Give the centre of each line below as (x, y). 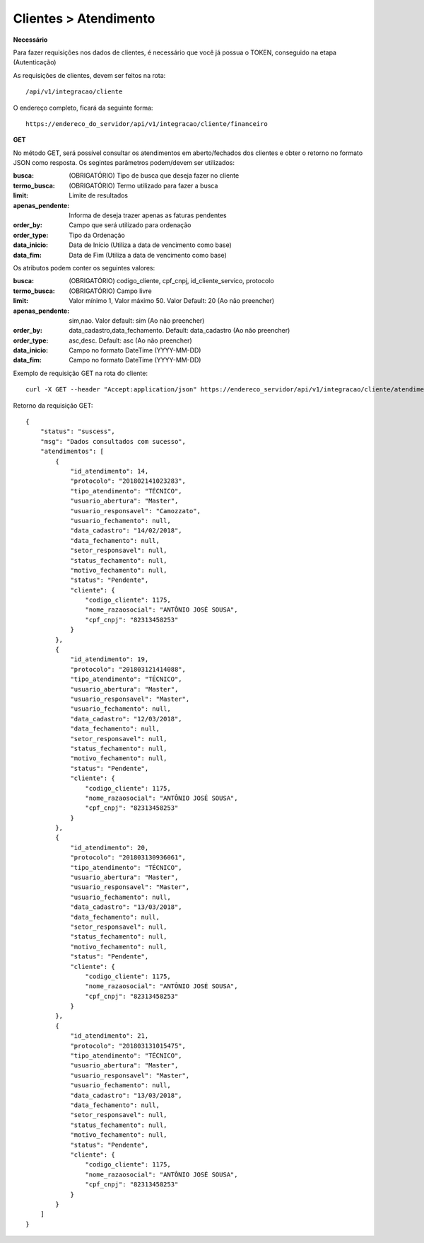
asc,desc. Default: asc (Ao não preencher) (130, 340)
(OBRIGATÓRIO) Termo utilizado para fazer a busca (143, 185)
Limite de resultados (99, 195)
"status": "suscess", (78, 431)
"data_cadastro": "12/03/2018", (126, 719)
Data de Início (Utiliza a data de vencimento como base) (151, 245)
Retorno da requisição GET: (53, 405)
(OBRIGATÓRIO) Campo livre (110, 291)
